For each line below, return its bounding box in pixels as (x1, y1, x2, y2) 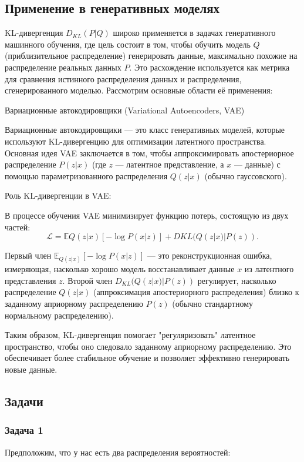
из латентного (244, 263, 294, 275)
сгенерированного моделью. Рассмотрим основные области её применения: (5, 84, 273, 96)
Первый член (5, 249, 52, 262)
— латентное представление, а (115, 158, 224, 170)
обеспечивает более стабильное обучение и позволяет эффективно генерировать (5, 351, 290, 364)
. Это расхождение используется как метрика (129, 61, 290, 73)
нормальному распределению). (5, 309, 114, 321)
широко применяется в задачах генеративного (113, 26, 276, 39)
